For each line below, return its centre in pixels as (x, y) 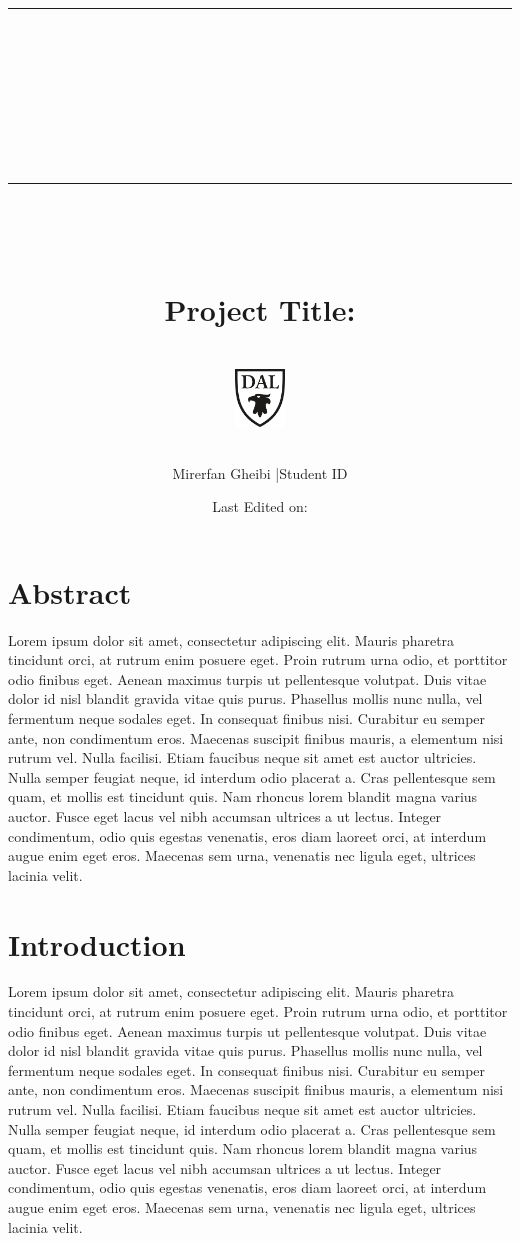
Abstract (70, 591)
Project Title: (260, 309)
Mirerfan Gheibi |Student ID (260, 472)
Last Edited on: (260, 506)
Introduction (97, 943)
